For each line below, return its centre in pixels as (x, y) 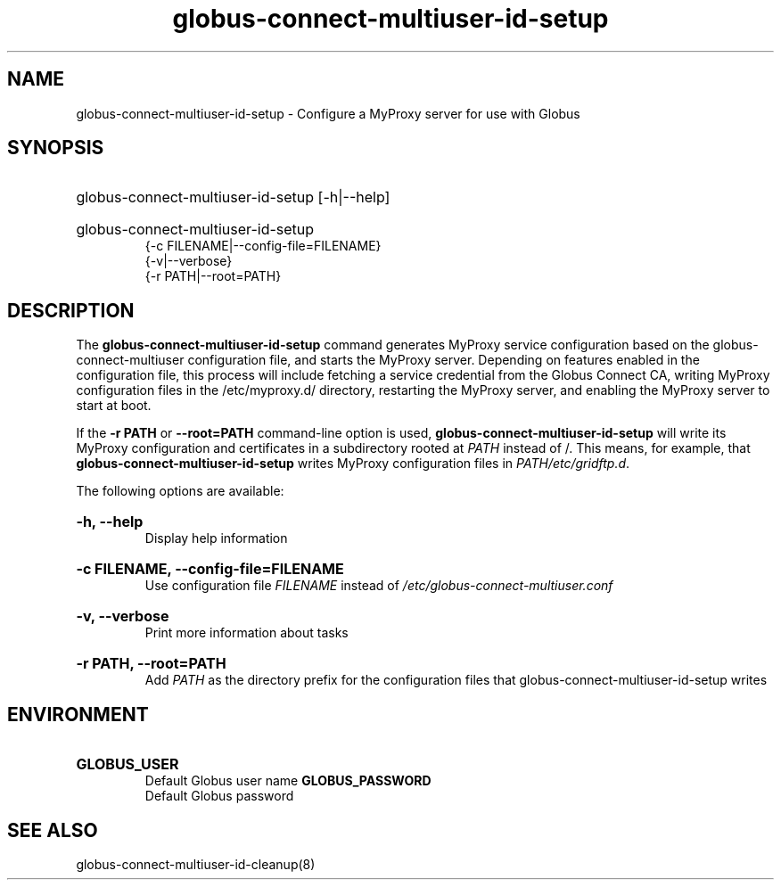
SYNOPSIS (56, 148)
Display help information (216, 538)
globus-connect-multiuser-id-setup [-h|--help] (233, 197)
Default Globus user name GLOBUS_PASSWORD (288, 781)
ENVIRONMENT (78, 714)
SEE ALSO (53, 830)
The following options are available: (180, 491)
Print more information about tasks (247, 633)
